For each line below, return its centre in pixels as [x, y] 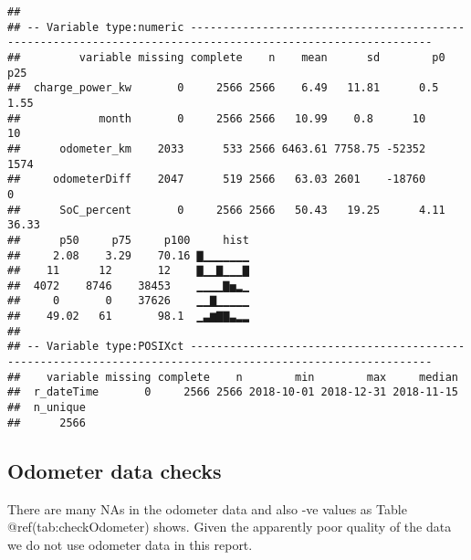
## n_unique [47, 408]
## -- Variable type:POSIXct [96, 347]
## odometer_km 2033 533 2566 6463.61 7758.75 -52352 [217, 148]
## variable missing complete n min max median [233, 377]
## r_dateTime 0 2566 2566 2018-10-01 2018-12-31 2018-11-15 [233, 392]
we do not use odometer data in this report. [130, 544]
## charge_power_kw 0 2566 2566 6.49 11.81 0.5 [223, 88]
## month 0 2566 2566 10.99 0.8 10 [217, 118]
